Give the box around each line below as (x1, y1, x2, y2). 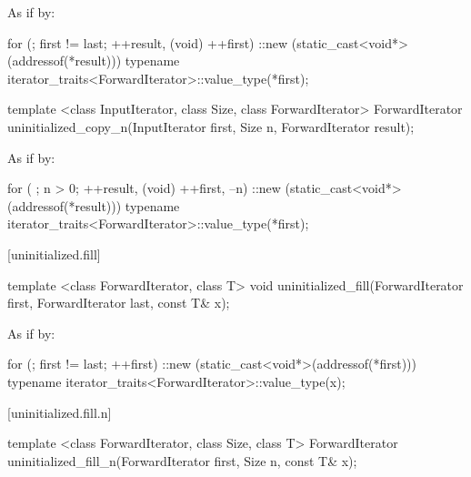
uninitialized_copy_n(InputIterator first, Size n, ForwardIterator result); (7, 117, 415, 136)
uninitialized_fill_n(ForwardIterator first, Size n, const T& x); (7, 451, 357, 470)
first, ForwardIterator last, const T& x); (7, 293, 230, 312)
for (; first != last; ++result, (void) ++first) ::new (7, 33, 288, 52)
